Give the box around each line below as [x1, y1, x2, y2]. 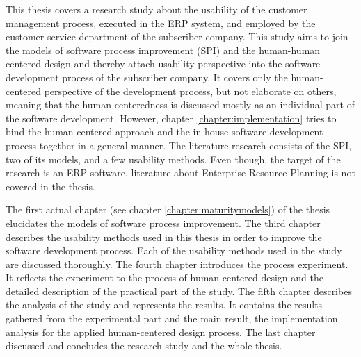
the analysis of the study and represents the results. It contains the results [6, 297, 323, 312]
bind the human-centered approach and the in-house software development [6, 124, 323, 139]
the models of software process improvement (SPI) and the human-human [6, 42, 321, 57]
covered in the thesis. [6, 178, 95, 193]
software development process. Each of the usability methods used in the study [6, 243, 342, 258]
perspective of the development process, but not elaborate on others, [44, 83, 337, 98]
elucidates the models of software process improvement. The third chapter [6, 215, 321, 230]
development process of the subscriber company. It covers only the [6, 69, 288, 84]
